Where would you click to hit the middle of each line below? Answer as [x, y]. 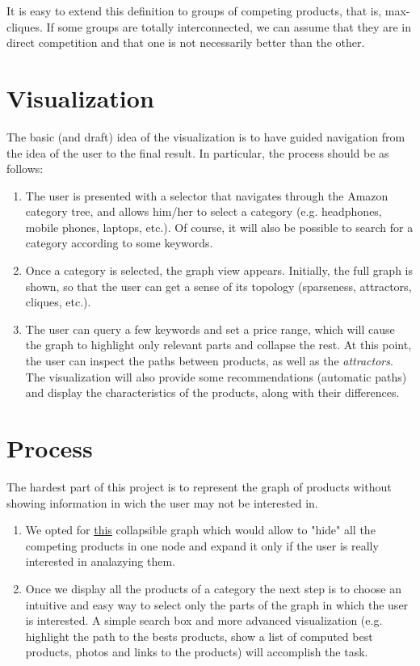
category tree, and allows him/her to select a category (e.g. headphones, [204, 211]
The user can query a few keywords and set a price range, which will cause [210, 329]
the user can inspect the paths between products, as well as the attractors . [209, 361]
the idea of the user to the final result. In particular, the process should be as [198, 152]
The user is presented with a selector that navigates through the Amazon [207, 195]
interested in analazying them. [101, 561]
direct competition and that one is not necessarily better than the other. [186, 42]
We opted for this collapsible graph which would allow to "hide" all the [200, 530]
